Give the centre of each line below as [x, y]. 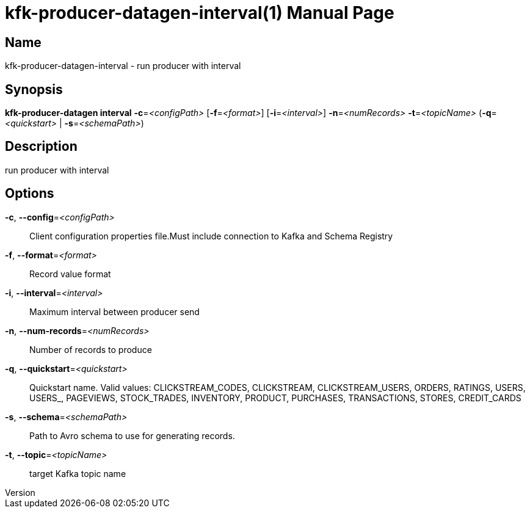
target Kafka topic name [78, 473]
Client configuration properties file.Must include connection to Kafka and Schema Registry [211, 236]
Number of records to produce [91, 349]
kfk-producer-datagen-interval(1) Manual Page [200, 13]
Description [41, 147]
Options [30, 194]
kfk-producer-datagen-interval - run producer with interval [123, 66]
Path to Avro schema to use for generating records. [132, 435]
